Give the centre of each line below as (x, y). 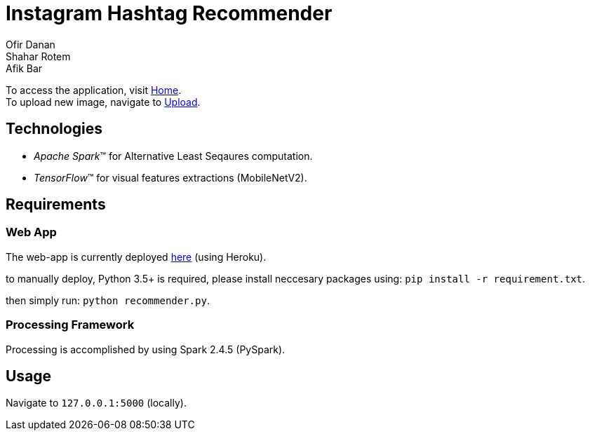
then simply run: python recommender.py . (108, 300)
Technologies (54, 129)
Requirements (56, 205)
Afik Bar (24, 68)
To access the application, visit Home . (94, 90)
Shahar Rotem (38, 56)
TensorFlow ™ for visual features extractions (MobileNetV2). (170, 177)
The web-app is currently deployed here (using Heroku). (136, 257)
